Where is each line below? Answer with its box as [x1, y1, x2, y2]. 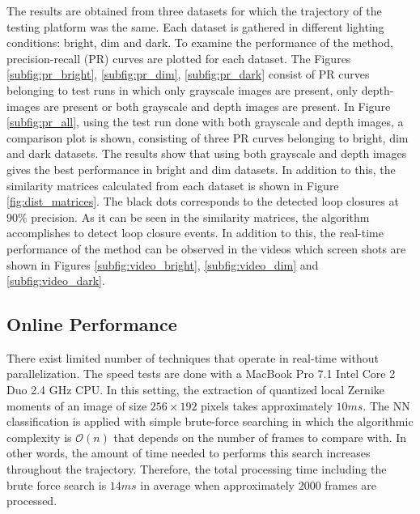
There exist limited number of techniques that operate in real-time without [6, 349, 379, 366]
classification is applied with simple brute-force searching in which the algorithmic [6, 413, 414, 430]
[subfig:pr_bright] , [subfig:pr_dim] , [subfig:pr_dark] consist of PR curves [6, 66, 370, 83]
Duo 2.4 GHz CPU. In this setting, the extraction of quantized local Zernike [6, 381, 384, 398]
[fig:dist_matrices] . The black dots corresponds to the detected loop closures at [6, 193, 399, 210]
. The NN [363, 397, 410, 414]
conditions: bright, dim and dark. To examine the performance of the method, [6, 34, 393, 51]
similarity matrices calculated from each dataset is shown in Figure [6, 176, 339, 193]
